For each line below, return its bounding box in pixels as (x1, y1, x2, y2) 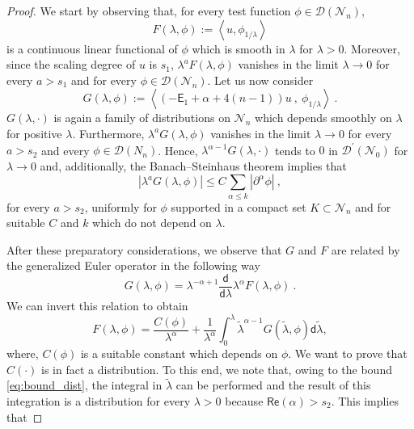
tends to (274, 141, 315, 158)
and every (40, 141, 90, 158)
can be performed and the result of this (175, 376, 371, 393)
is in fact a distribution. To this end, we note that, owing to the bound (41, 360, 392, 377)
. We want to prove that (288, 344, 408, 361)
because (225, 392, 264, 409)
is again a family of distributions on (53, 109, 230, 126)
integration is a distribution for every (6, 392, 191, 409)
